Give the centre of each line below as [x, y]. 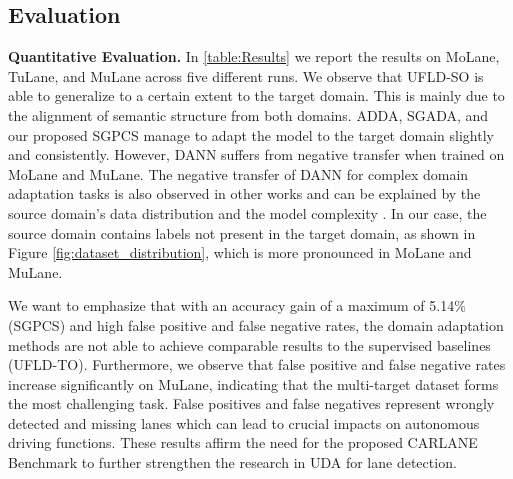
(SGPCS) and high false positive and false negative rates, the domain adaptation [256, 324]
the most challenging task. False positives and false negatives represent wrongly [251, 403]
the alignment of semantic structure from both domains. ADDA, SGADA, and [248, 114]
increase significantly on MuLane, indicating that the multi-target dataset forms [253, 383]
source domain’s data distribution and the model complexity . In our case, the [247, 212]
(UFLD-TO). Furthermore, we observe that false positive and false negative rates [257, 364]
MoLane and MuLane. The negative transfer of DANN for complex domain [238, 173]
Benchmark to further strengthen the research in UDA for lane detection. [232, 462]
